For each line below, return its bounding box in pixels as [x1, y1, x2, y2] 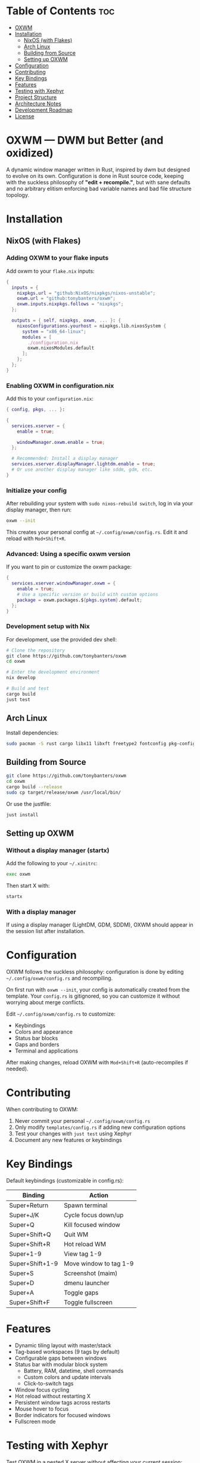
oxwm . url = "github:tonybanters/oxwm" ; [17, 295, 116, 302]
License [14, 112, 35, 120]
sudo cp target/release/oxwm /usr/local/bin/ [6, 789, 121, 795]
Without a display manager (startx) [6, 846, 110, 854]
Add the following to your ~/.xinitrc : [6, 860, 98, 867]
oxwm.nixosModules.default [27, 345, 95, 351]
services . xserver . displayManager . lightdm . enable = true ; [11, 461, 156, 467]
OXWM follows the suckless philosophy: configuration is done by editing [6, 968, 184, 976]
